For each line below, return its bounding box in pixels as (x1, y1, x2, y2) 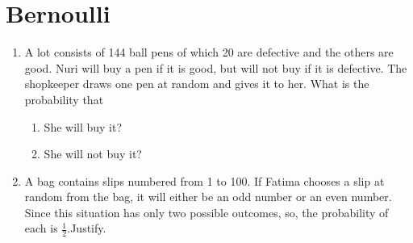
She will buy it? (44, 118, 123, 135)
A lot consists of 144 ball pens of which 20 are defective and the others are (24, 44, 394, 61)
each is (24, 220, 58, 237)
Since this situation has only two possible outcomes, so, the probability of (24, 203, 389, 220)
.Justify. (67, 220, 106, 237)
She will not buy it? (44, 145, 142, 162)
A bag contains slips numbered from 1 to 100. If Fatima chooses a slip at (24, 172, 385, 189)
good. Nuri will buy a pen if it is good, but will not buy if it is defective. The (24, 59, 407, 76)
